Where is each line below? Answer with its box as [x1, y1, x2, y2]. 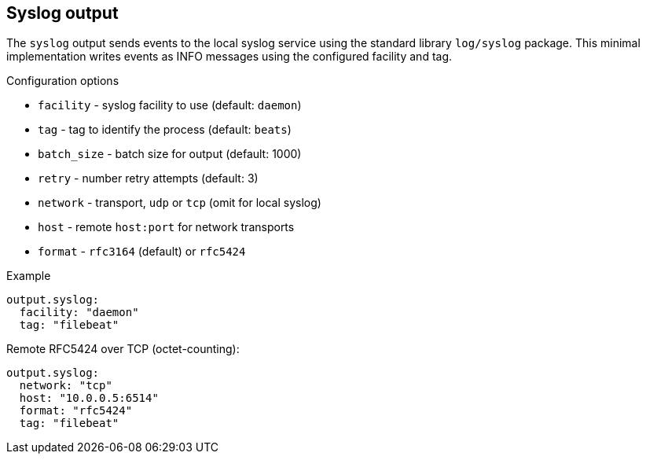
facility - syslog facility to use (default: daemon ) [38, 98, 302, 112]
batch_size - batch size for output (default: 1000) [38, 147, 302, 161]
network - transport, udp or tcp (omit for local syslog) [38, 196, 321, 210]
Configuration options [6, 74, 119, 88]
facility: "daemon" [19, 306, 139, 319]
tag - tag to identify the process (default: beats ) [38, 123, 292, 137]
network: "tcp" [19, 379, 112, 392]
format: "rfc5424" [19, 404, 133, 418]
